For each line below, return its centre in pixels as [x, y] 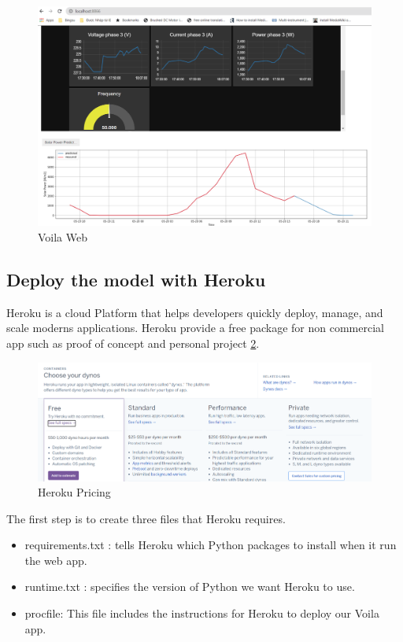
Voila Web [63, 237]
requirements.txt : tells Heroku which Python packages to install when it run [211, 545]
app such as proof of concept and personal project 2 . [133, 343]
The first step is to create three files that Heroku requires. [146, 518]
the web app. [56, 560]
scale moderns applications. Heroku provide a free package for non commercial [195, 328]
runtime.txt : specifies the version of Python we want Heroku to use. [190, 587]
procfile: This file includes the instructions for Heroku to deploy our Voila [202, 613]
